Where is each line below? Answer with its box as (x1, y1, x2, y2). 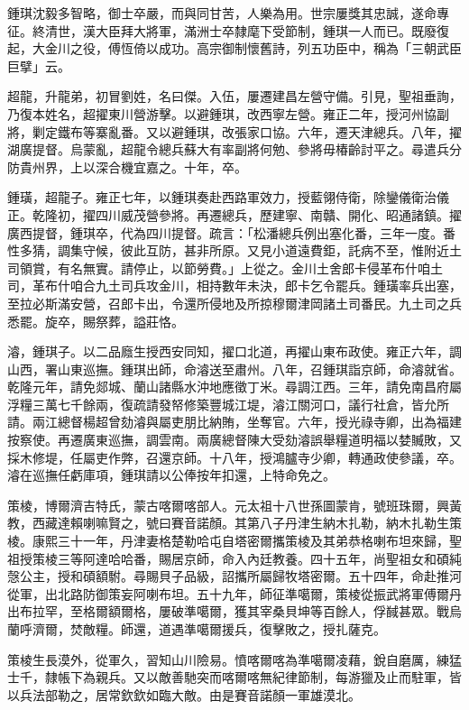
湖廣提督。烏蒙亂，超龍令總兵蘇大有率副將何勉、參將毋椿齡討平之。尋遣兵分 (7, 140, 462, 159)
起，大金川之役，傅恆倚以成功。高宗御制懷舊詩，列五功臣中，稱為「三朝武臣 (7, 39, 462, 58)
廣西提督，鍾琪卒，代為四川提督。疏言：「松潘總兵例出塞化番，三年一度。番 (7, 223, 455, 242)
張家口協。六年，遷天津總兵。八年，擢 (234, 122, 462, 141)
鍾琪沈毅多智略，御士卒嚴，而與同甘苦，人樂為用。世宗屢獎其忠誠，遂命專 (7, 4, 449, 22)
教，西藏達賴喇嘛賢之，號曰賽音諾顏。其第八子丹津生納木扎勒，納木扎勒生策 (7, 513, 462, 532)
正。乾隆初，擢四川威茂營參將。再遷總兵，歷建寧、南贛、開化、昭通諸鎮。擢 (7, 205, 462, 224)
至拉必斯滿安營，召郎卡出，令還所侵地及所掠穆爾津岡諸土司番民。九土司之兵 (7, 293, 462, 312)
